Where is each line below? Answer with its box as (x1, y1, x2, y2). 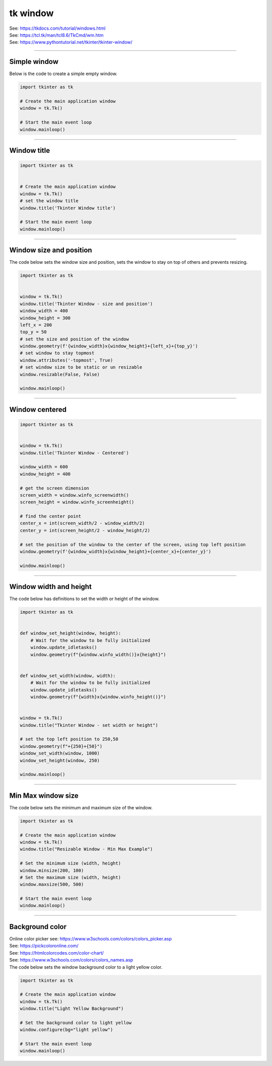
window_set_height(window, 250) (20, 757, 100, 763)
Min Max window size (9, 791, 79, 800)
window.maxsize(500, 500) (20, 881, 84, 887)
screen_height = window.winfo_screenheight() (20, 499, 134, 505)
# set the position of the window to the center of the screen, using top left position (20, 542, 246, 547)
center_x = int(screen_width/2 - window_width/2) (20, 520, 145, 526)
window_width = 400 (20, 308, 68, 314)
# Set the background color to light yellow (20, 1020, 132, 1026)
